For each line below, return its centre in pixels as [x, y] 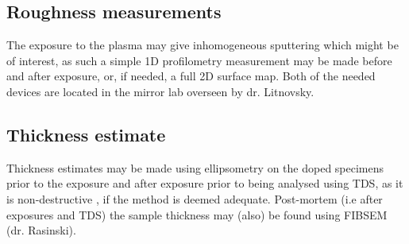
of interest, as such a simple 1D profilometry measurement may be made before [199, 60]
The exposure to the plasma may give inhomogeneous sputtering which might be [203, 45]
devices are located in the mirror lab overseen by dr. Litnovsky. [160, 91]
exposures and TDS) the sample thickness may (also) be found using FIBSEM [197, 214]
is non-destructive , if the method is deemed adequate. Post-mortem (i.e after [195, 198]
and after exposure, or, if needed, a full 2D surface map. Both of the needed [191, 76]
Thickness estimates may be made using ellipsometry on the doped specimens [195, 167]
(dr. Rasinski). [41, 230]
